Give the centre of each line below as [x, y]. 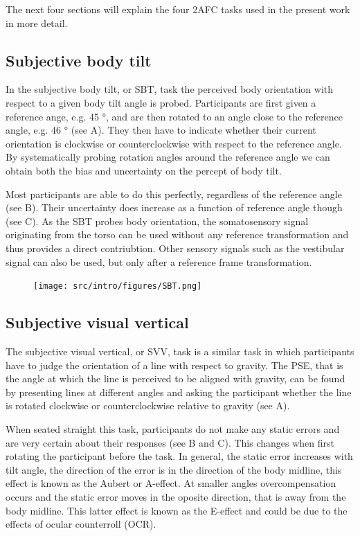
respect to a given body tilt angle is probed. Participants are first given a [161, 102]
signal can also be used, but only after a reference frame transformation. [159, 261]
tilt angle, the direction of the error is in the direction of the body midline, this [174, 469]
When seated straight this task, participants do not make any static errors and [173, 428]
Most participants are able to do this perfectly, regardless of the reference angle [174, 194]
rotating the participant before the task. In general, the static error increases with [179, 456]
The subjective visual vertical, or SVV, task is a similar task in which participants [180, 351]
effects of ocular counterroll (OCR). [81, 524]
